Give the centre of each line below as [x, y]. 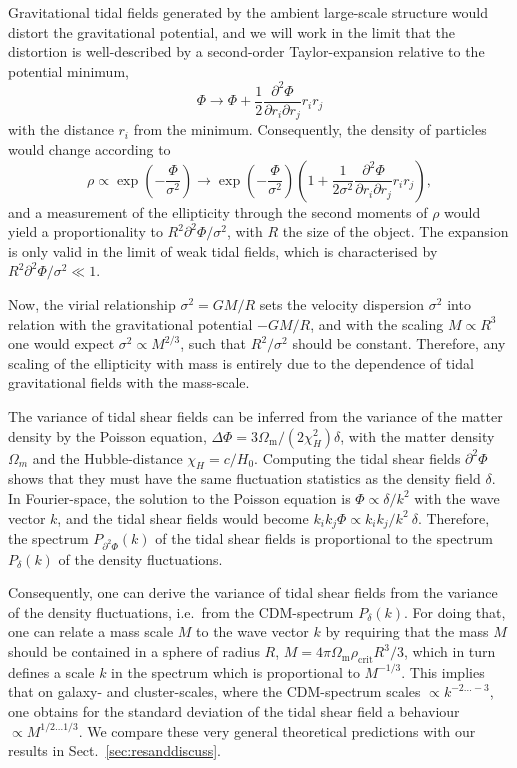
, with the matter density [417, 435]
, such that [213, 343]
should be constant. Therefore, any [399, 343]
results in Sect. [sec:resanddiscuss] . [114, 750]
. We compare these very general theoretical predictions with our [277, 730]
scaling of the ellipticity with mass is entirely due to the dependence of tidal [241, 362]
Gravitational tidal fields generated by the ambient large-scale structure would [248, 12]
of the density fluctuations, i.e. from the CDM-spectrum [181, 611]
